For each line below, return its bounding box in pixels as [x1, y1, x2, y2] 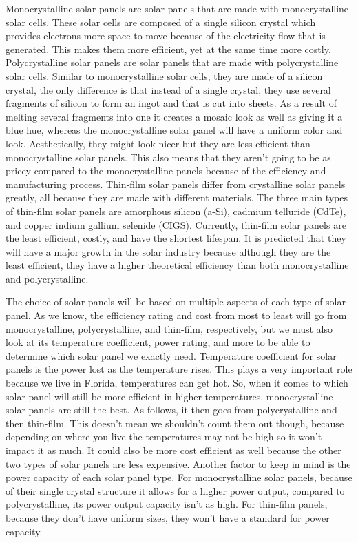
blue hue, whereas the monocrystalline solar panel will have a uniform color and [6, 123, 343, 137]
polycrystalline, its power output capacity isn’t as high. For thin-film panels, [6, 497, 328, 511]
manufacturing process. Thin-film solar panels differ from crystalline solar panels [6, 176, 346, 191]
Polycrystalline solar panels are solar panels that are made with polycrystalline [6, 55, 339, 70]
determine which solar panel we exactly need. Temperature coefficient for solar [6, 348, 337, 362]
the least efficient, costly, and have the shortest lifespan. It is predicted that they [6, 231, 346, 245]
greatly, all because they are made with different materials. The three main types [6, 190, 348, 205]
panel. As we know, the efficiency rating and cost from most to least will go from [6, 308, 347, 322]
